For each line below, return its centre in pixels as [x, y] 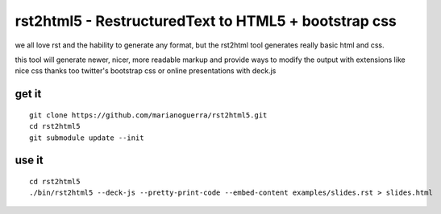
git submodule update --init [87, 138]
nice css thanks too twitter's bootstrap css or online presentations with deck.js [146, 71]
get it [28, 94]
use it [29, 160]
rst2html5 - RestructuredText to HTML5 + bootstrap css [206, 21]
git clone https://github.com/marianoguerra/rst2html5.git [148, 115]
